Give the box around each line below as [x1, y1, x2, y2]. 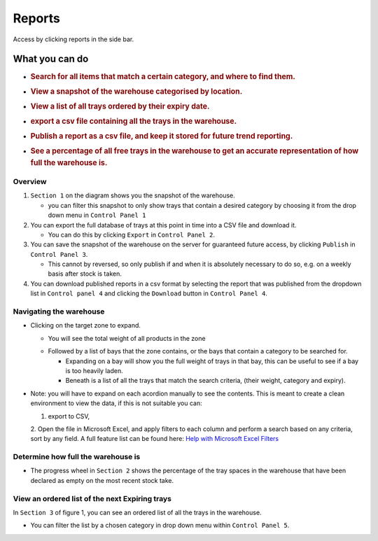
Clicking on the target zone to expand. [30, 321, 141, 330]
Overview [13, 176, 47, 186]
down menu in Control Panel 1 [48, 211, 146, 220]
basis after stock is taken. [48, 269, 122, 278]
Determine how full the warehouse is [13, 452, 141, 462]
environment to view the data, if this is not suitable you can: [30, 399, 202, 407]
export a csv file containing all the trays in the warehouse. [30, 116, 237, 126]
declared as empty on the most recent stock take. [30, 476, 174, 484]
